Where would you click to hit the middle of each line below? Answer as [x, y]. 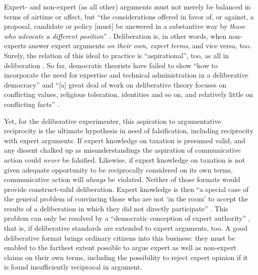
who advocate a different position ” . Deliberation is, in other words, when [115, 36]
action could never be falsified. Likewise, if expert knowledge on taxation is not [125, 159]
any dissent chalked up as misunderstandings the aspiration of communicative [122, 150]
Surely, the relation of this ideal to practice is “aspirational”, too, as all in [117, 55]
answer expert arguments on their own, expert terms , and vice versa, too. [140, 46]
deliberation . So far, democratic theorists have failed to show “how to [111, 65]
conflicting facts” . [32, 104]
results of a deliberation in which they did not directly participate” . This [116, 208]
